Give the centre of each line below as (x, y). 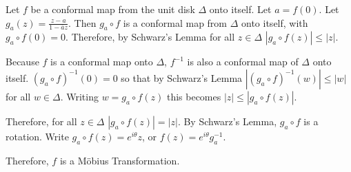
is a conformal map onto (102, 62)
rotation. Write (37, 136)
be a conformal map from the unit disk (113, 9)
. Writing (79, 96)
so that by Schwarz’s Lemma (182, 77)
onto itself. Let (240, 9)
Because (22, 62)
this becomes (194, 96)
